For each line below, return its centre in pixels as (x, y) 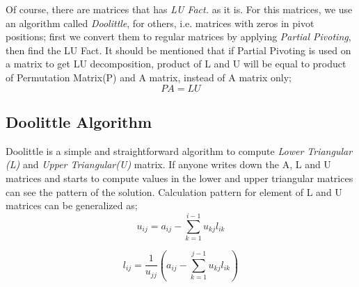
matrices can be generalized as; (72, 205)
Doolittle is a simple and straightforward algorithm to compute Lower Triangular (179, 150)
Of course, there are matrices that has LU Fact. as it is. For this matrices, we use (179, 9)
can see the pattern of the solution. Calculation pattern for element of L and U (174, 191)
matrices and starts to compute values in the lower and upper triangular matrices (179, 178)
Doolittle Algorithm (79, 121)
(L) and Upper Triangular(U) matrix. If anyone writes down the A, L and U (168, 164)
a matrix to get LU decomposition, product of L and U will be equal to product (176, 64)
